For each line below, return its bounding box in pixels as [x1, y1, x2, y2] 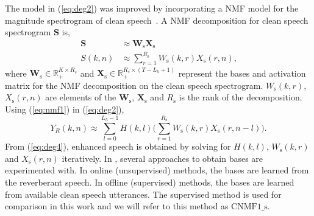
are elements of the [45, 91, 116, 103]
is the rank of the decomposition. [179, 91, 302, 103]
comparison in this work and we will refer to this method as [5, 200, 229, 212]
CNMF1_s [231, 203, 268, 212]
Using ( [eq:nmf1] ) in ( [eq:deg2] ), [5, 103, 124, 116]
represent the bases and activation [178, 66, 306, 79]
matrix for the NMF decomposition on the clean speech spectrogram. [5, 78, 263, 91]
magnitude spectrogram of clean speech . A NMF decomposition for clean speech [5, 13, 309, 26]
